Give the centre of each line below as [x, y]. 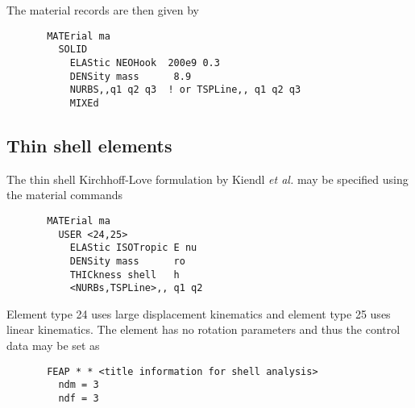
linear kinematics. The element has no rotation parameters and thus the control [203, 329]
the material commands [64, 195]
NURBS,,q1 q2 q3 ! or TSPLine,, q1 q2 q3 [185, 90]
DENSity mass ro [127, 261]
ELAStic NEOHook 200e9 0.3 [145, 62]
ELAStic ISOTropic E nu [133, 248]
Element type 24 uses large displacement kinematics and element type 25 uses [199, 313]
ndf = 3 [79, 398]
